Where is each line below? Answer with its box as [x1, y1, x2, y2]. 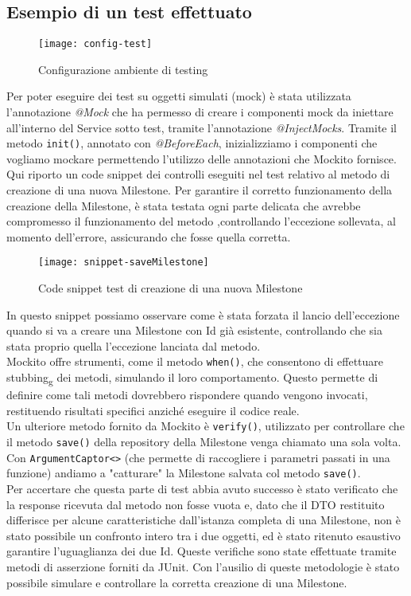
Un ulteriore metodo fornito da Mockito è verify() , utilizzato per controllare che [6, 418, 405, 434]
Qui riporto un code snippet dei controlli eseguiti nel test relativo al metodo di [6, 166, 390, 182]
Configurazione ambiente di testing [38, 61, 208, 77]
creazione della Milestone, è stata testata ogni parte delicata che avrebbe [6, 197, 361, 214]
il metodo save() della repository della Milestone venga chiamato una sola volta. [6, 433, 401, 450]
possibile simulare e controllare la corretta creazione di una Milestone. [6, 574, 347, 590]
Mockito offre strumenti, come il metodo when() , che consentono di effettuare [6, 353, 384, 370]
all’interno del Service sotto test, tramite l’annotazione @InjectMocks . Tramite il [6, 119, 397, 135]
